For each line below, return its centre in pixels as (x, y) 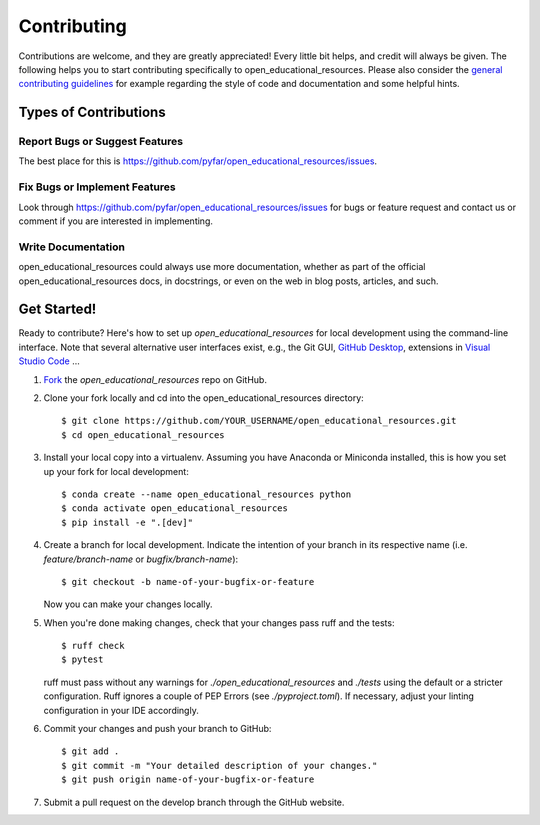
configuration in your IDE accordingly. (121, 710)
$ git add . (90, 751)
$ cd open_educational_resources (143, 434)
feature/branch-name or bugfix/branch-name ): (141, 559)
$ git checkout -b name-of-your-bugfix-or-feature (188, 581)
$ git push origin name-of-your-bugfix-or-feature (188, 779)
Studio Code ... (49, 361)
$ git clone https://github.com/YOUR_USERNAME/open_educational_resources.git (259, 421)
